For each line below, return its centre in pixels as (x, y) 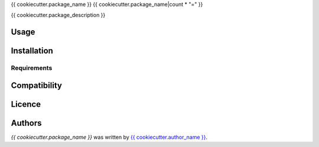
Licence (26, 104)
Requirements (32, 68)
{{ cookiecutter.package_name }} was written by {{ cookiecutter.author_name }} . (109, 137)
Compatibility (36, 85)
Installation (32, 51)
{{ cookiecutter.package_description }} (58, 15)
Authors (26, 123)
